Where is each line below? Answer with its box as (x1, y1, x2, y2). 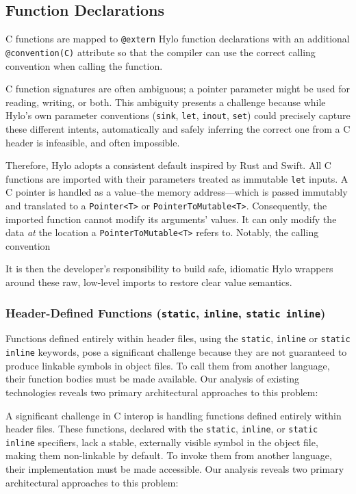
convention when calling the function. (5, 58, 163, 73)
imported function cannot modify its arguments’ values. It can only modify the (5, 211, 337, 226)
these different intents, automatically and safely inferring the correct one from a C (5, 121, 351, 135)
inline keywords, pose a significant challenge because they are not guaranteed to (5, 345, 347, 359)
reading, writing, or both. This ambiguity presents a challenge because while (5, 94, 326, 109)
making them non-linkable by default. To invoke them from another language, (5, 448, 332, 463)
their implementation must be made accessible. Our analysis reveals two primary (5, 462, 344, 476)
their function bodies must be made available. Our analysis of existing (5, 372, 300, 386)
